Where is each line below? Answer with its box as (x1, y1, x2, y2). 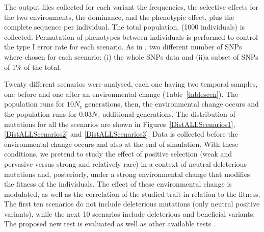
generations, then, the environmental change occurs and (85, 98, 259, 109)
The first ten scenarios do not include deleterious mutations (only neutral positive (4, 198, 260, 209)
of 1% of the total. (4, 61, 61, 72)
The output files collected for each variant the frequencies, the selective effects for (4, 2, 258, 12)
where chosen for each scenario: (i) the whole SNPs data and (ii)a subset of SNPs (4, 51, 258, 62)
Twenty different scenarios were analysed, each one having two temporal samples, (4, 79, 258, 89)
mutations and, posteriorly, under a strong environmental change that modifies (4, 168, 250, 179)
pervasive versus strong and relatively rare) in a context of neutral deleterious (4, 158, 247, 169)
